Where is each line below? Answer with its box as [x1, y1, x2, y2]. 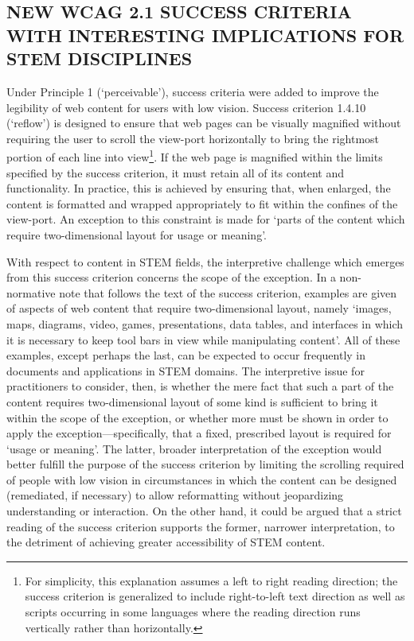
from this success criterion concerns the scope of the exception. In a [6, 269, 336, 286]
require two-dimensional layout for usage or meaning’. [6, 226, 267, 243]
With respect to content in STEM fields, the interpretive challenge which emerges [6, 253, 404, 270]
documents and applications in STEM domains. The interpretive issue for [6, 362, 365, 379]
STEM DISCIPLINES [6, 46, 193, 71]
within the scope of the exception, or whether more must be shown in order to [6, 409, 389, 425]
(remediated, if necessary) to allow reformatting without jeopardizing [6, 487, 344, 503]
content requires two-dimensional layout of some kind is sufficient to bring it [6, 393, 378, 410]
